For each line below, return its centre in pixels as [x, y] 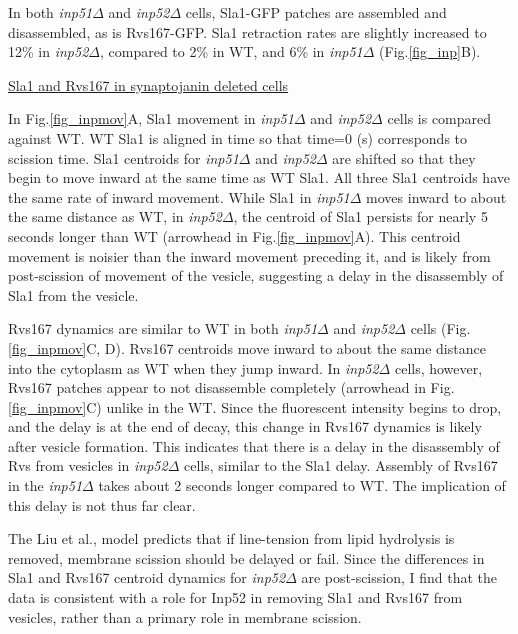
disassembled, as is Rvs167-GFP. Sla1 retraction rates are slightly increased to [247, 31]
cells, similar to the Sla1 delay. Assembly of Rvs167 [341, 465]
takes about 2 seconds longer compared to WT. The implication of [302, 485]
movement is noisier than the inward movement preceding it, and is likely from [249, 255]
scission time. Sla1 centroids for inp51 [123, 157]
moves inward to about [436, 196]
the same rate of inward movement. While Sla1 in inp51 [179, 196]
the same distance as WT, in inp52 [115, 216]
